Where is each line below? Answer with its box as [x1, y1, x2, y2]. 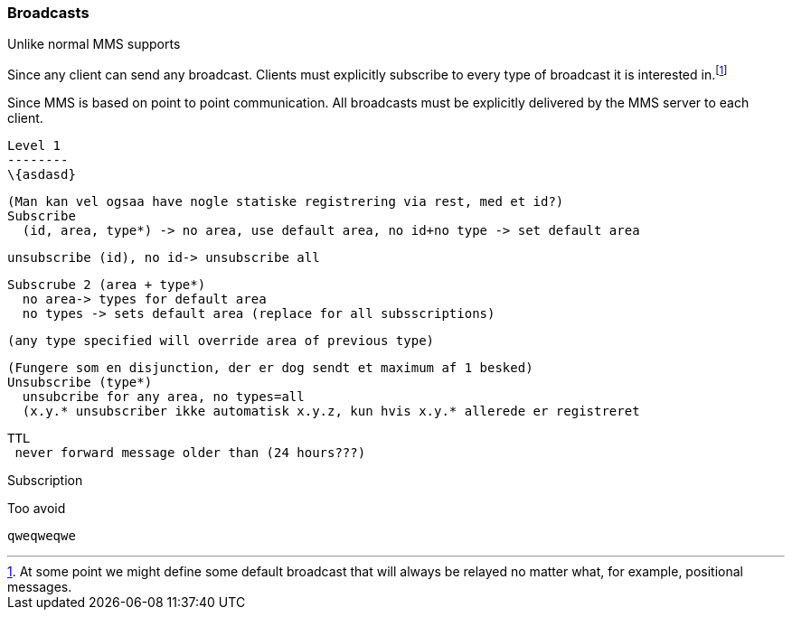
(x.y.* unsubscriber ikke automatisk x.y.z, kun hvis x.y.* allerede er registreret [22, 404, 640, 419]
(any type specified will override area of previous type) [7, 333, 435, 349]
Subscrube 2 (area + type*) [7, 277, 206, 293]
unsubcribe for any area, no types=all [22, 389, 305, 405]
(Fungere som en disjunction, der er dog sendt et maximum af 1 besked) [7, 360, 533, 376]
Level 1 [7, 138, 61, 154]
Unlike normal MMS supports [7, 36, 181, 52]
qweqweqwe [7, 528, 76, 544]
